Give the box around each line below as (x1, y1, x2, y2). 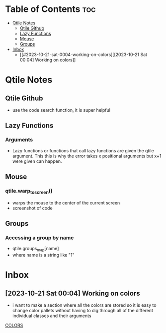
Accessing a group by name (5, 234, 74, 241)
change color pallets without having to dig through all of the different (12, 308, 153, 314)
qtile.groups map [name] (12, 246, 59, 253)
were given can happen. (12, 158, 62, 164)
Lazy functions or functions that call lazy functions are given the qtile (12, 147, 154, 153)
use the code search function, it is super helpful (12, 107, 111, 113)
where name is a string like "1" (12, 252, 75, 258)
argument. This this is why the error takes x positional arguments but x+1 (12, 153, 162, 159)
